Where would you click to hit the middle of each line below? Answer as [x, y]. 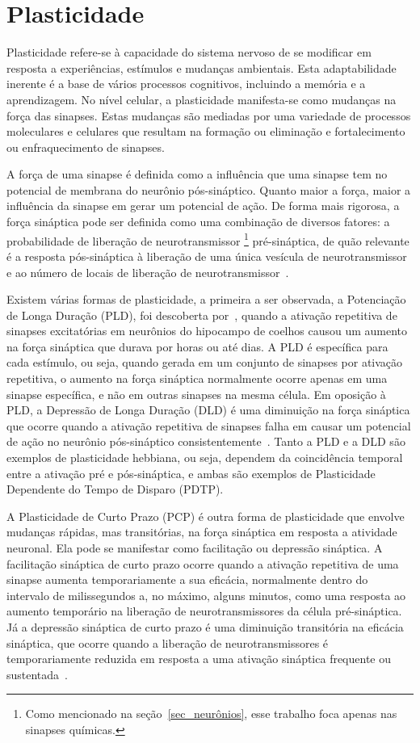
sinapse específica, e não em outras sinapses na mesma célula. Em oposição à [196, 394]
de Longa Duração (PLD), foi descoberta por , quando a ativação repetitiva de [202, 315]
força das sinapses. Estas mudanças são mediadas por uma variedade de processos [209, 115]
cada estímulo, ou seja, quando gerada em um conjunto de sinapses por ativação [205, 362]
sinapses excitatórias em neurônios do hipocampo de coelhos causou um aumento [207, 331]
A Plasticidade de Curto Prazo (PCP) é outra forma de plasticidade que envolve [206, 516]
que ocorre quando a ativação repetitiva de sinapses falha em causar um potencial [209, 425]
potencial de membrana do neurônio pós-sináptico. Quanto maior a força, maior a [209, 189]
